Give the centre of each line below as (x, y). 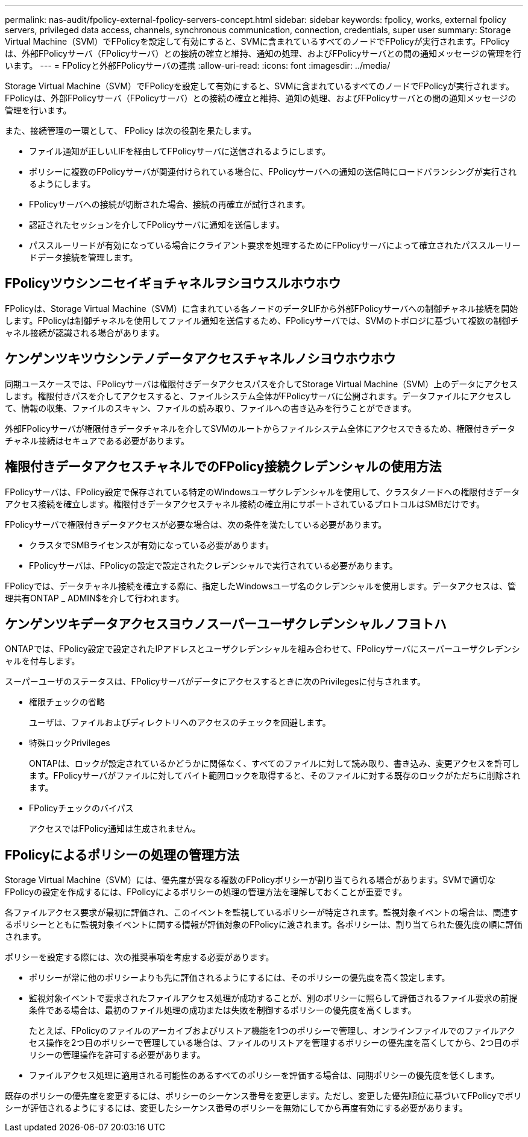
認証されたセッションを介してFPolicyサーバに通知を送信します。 (157, 225)
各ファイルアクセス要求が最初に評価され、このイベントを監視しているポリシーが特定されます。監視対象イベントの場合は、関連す (262, 913)
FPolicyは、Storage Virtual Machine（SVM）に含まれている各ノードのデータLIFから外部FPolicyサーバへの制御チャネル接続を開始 (262, 308)
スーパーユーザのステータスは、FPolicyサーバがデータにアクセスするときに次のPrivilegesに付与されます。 (215, 682)
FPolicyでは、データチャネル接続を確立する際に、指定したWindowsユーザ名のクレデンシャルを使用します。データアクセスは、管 (260, 586)
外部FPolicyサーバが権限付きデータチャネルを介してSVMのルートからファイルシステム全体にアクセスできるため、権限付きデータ (260, 428)
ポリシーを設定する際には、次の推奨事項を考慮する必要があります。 (140, 957)
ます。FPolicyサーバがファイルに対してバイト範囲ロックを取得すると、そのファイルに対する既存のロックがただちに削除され (275, 776)
